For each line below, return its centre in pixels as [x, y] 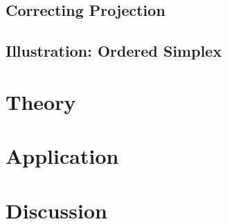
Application [62, 156]
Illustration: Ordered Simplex [114, 51]
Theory [41, 101]
